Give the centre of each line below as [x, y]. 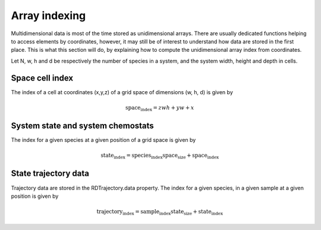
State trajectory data [50, 174]
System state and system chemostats [82, 125]
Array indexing [48, 15]
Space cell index [42, 78]
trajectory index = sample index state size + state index [160, 212]
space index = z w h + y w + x [160, 108]
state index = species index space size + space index [160, 156]
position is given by [35, 196]
